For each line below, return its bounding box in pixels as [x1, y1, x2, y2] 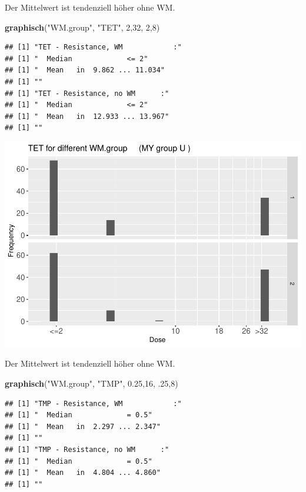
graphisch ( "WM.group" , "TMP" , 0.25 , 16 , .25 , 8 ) [5, 377, 178, 390]
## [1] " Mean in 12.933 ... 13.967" [5, 112, 169, 121]
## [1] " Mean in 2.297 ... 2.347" [5, 422, 161, 431]
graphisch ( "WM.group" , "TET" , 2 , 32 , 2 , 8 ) [5, 21, 160, 33]
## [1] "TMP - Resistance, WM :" [5, 399, 182, 408]
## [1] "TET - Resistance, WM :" [5, 43, 182, 52]
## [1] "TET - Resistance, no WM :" [5, 89, 169, 98]
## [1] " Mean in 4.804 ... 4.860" [5, 468, 161, 477]
